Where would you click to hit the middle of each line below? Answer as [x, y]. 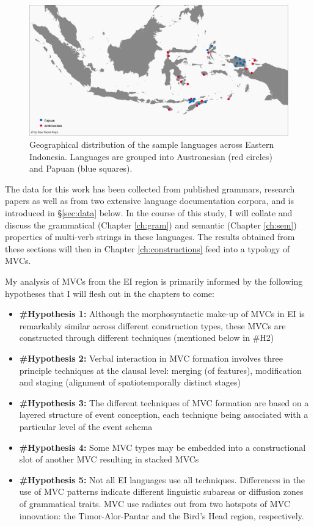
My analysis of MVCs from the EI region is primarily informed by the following [154, 281]
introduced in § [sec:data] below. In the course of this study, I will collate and [149, 213]
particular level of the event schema [86, 426]
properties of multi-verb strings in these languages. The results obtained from [150, 237]
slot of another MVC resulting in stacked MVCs [109, 459]
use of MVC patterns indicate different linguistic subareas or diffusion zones [161, 491]
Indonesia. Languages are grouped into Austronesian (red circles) [151, 156]
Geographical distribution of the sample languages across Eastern [152, 144]
